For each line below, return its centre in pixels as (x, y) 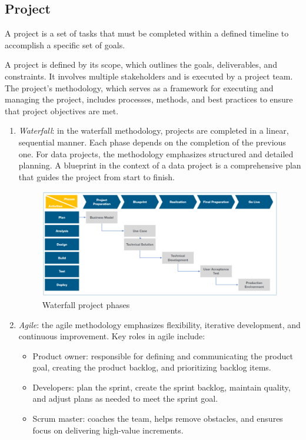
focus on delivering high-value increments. (108, 430)
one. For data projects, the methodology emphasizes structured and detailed (156, 153)
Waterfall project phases (86, 304)
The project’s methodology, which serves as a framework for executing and (139, 87)
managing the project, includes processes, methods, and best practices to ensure (149, 99)
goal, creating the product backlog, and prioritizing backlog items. (152, 367)
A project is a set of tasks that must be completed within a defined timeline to (147, 33)
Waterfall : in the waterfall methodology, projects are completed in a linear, (154, 130)
